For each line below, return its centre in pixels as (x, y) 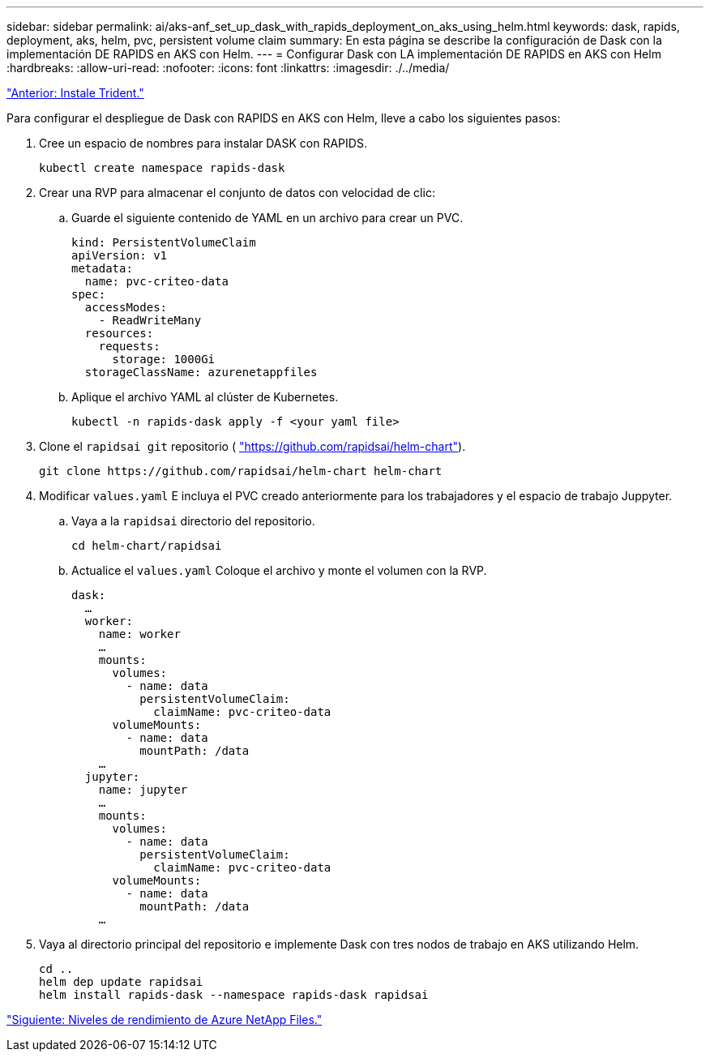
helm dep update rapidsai (121, 982)
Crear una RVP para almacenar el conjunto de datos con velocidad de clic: (237, 193)
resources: (119, 333)
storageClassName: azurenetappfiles (201, 372)
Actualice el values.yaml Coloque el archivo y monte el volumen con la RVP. (279, 570)
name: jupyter (143, 790)
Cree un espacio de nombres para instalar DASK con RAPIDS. (203, 143)
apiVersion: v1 (120, 255)
